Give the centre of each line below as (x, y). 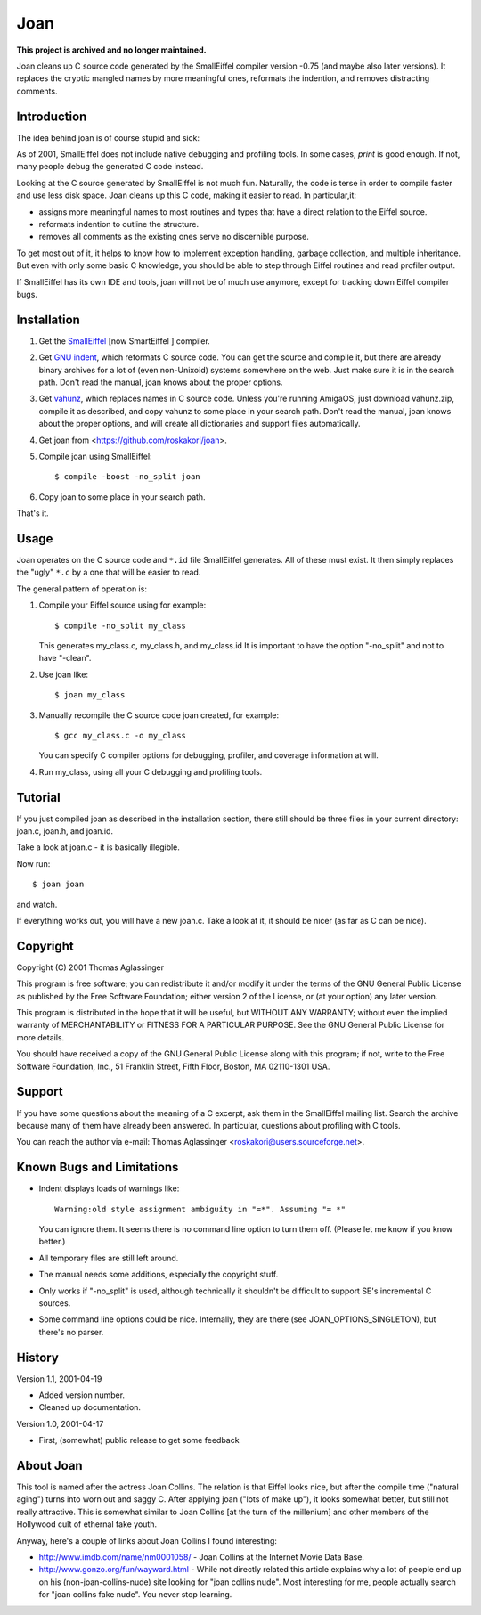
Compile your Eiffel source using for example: (122, 605)
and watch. (37, 904)
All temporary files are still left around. (109, 1258)
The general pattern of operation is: (82, 589)
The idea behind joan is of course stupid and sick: (108, 137)
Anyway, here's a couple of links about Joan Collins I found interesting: (147, 1540)
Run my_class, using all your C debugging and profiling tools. (151, 771)
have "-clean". (65, 658)
